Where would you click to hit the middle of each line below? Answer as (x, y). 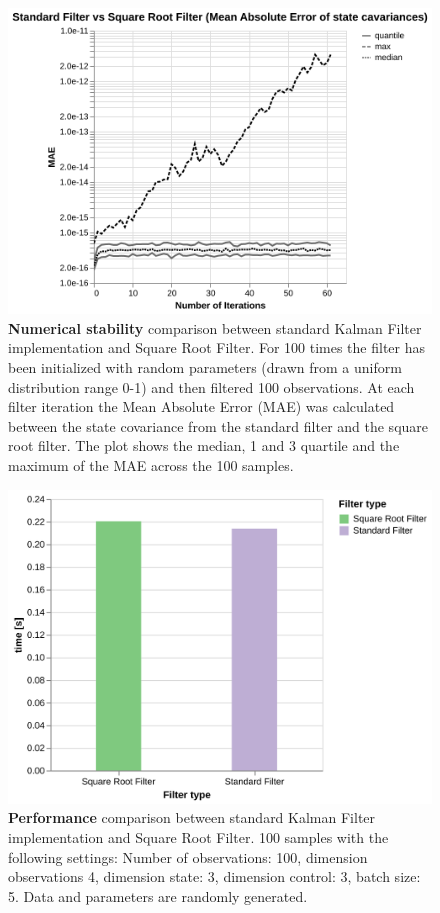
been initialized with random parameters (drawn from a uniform (205, 367)
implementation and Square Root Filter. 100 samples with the (198, 837)
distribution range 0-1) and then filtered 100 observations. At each (211, 386)
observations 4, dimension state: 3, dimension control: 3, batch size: (214, 876)
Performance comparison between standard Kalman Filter (192, 817)
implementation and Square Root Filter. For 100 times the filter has (217, 347)
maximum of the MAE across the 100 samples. (151, 464)
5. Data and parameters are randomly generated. (158, 895)
